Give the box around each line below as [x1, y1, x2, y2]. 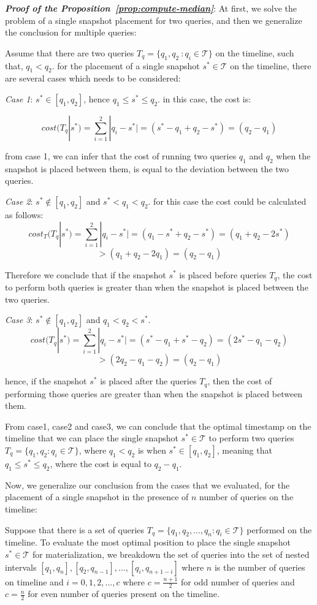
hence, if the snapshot [5, 375, 87, 387]
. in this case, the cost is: [158, 92, 251, 105]
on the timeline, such [215, 46, 294, 59]
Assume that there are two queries [5, 46, 134, 59]
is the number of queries [214, 560, 305, 573]
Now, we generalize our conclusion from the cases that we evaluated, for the [5, 478, 290, 491]
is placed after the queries [100, 375, 197, 387]
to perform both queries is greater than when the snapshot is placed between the [5, 281, 308, 293]
